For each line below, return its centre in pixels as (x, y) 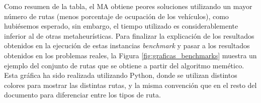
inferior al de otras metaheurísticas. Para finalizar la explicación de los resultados (129, 35)
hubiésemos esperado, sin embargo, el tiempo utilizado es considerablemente (121, 26)
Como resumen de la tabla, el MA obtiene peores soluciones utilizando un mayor (128, 6)
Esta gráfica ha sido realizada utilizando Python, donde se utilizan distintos (121, 75)
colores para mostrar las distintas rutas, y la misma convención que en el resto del (130, 85)
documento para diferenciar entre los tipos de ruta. (82, 95)
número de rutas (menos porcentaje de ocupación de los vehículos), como (116, 16)
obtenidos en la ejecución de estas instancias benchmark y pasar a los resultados (127, 45)
